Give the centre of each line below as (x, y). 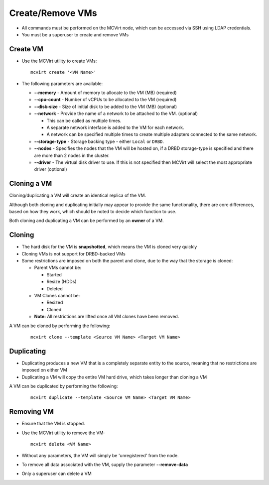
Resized (55, 303)
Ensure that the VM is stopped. (53, 424)
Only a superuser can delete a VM (57, 474)
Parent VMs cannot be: (58, 268)
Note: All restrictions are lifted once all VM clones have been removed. (107, 317)
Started (54, 274)
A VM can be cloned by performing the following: (60, 326)
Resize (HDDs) (62, 282)
